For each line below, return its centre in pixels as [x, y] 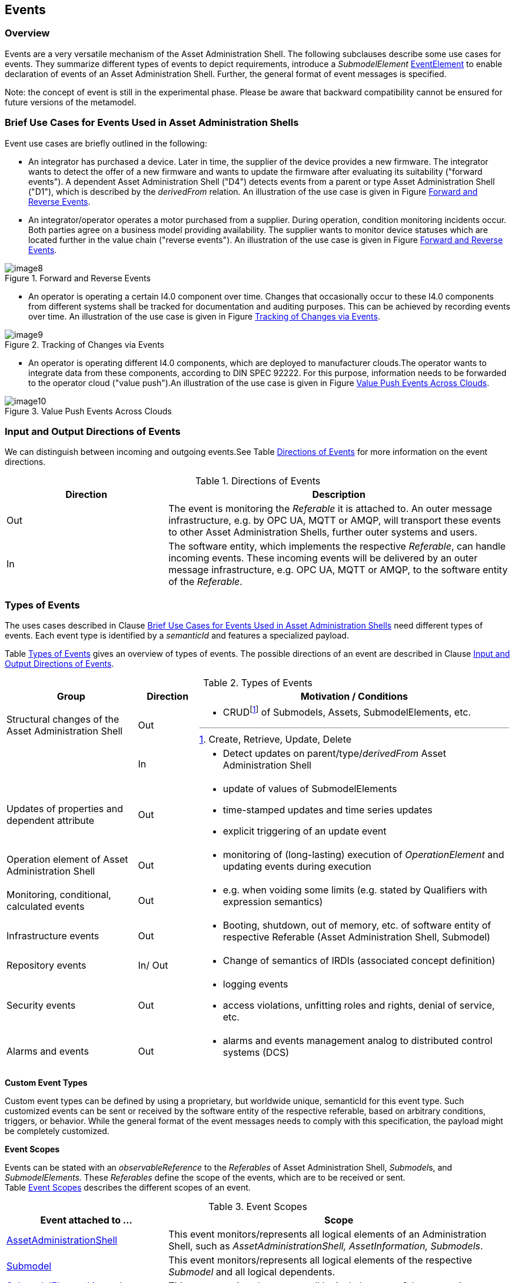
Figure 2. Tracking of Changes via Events [84, 344]
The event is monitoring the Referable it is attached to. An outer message [330, 509]
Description [339, 495]
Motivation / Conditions [354, 697]
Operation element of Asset [67, 860]
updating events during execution [297, 867]
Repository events [46, 965]
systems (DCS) [256, 1053]
